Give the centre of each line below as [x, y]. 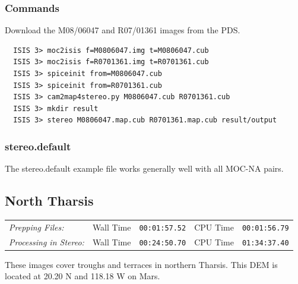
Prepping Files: [37, 227]
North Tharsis [49, 201]
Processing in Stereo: [47, 242]
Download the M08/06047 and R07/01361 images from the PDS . [123, 30]
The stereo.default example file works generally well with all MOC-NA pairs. [144, 168]
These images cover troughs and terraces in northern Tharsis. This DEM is [141, 264]
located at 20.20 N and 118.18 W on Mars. [83, 276]
